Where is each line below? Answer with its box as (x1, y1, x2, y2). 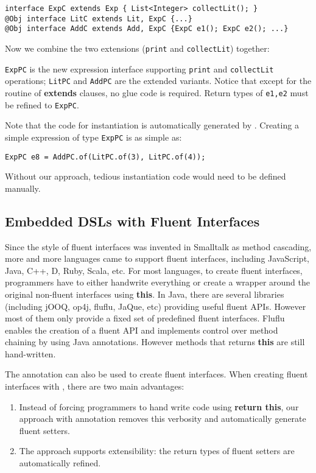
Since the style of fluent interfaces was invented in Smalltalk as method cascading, (5, 240, 312, 253)
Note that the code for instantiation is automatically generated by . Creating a (5, 119, 299, 131)
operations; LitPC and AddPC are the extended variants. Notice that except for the (5, 74, 312, 87)
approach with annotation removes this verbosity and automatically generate (19, 412, 306, 425)
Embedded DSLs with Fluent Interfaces (5, 211, 260, 230)
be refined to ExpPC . (5, 98, 79, 111)
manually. (5, 181, 41, 194)
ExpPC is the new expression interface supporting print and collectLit (5, 62, 274, 75)
